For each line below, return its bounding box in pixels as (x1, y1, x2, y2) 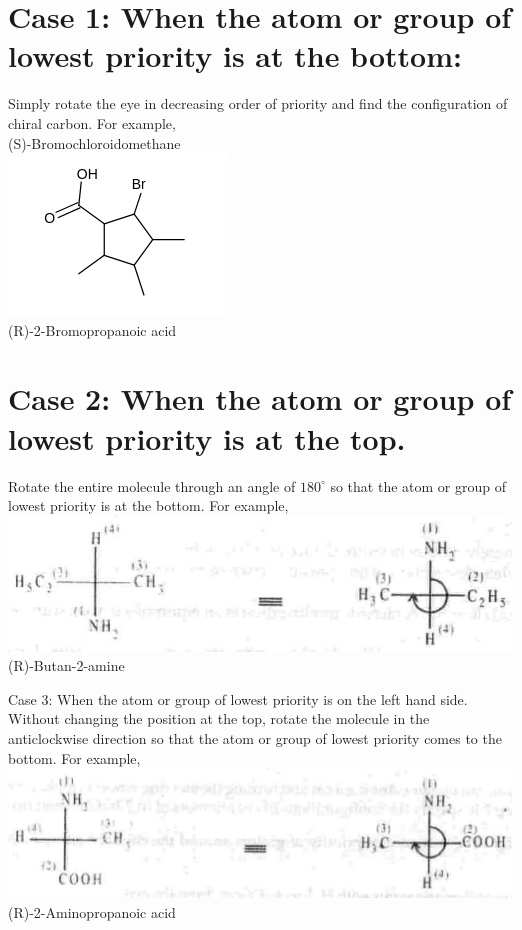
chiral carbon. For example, (8, 112, 176, 133)
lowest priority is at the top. (8, 417, 406, 458)
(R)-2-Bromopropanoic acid (8, 319, 177, 340)
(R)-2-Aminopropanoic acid (8, 901, 176, 922)
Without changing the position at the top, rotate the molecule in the (8, 708, 430, 729)
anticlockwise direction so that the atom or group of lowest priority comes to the (8, 728, 502, 749)
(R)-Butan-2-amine (8, 655, 125, 676)
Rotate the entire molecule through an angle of (8, 475, 296, 496)
